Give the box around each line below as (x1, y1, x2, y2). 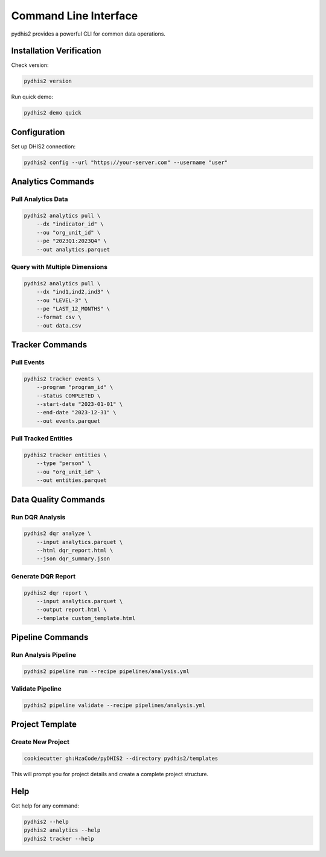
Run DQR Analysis (11, 513, 66, 521)
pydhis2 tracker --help (24, 835, 95, 842)
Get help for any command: (11, 802, 80, 809)
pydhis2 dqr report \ (24, 589, 88, 596)
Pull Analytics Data (11, 195, 69, 203)
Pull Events (11, 358, 45, 367)
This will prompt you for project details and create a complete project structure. (11, 771, 209, 778)
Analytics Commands (11, 177, 95, 187)
